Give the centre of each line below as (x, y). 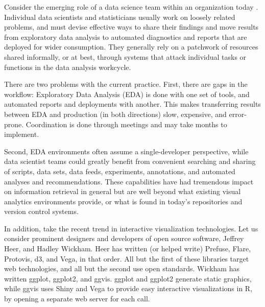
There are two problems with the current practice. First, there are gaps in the (126, 84)
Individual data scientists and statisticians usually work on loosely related (120, 17)
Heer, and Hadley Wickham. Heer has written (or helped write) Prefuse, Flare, (128, 249)
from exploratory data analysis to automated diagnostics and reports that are (126, 37)
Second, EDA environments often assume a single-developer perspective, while (126, 151)
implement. (22, 134)
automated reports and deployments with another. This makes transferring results (132, 104)
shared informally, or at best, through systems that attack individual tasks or (125, 56)
